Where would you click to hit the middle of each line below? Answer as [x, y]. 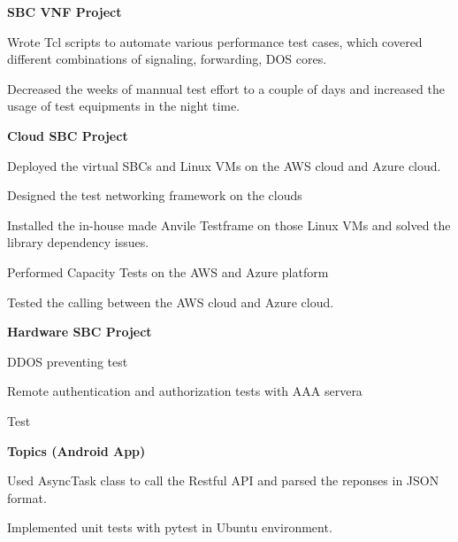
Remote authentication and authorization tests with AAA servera [185, 391]
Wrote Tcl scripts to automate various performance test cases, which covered [215, 41]
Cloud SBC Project [68, 135]
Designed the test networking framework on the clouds [155, 195]
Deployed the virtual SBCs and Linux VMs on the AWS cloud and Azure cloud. [224, 165]
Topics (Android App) [76, 450]
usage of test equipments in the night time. [124, 106]
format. [27, 497]
